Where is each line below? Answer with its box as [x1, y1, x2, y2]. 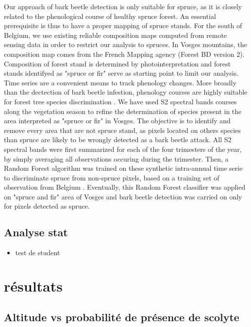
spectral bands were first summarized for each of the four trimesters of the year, [4, 144, 242, 154]
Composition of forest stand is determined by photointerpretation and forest [4, 58, 231, 68]
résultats [4, 276, 63, 296]
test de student [15, 247, 60, 258]
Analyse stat [4, 225, 68, 240]
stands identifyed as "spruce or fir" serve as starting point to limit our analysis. [4, 68, 239, 78]
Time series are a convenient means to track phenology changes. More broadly [4, 77, 236, 87]
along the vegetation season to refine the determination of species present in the [4, 106, 242, 116]
